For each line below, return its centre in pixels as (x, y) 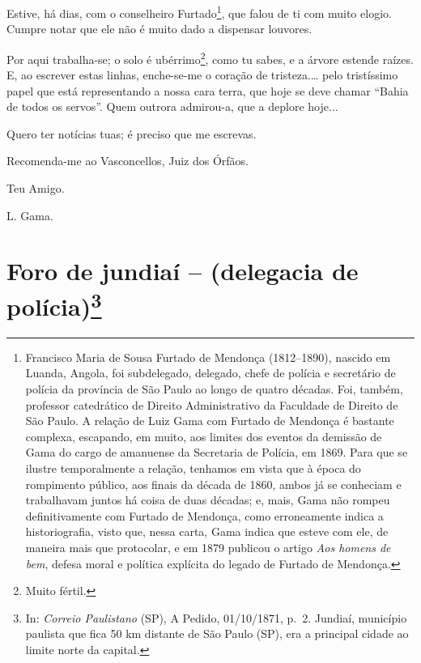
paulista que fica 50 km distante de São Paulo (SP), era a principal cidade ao (217, 633)
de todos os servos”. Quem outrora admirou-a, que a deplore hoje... (172, 106)
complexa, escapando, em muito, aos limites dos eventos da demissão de (204, 436)
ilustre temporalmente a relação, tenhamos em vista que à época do (193, 468)
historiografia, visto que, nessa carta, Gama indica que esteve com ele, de (207, 531)
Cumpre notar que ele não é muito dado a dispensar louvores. (159, 29)
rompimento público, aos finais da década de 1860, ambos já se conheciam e (213, 484)
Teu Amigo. (36, 188)
